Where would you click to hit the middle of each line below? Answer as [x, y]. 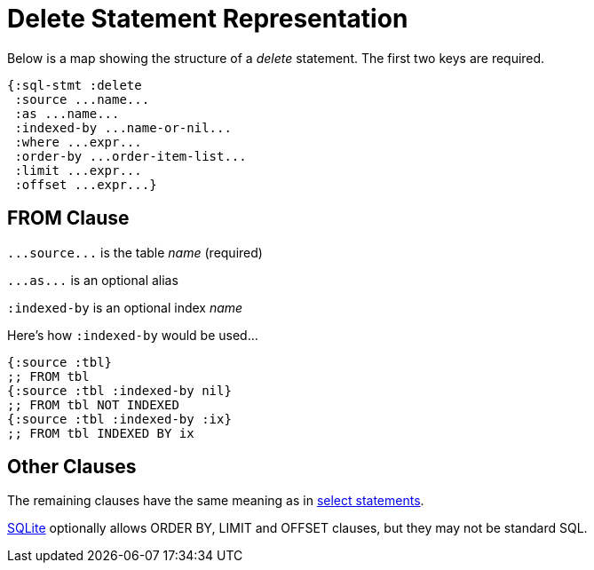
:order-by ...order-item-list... [131, 156]
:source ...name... [82, 99]
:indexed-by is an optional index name [125, 307]
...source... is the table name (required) [135, 252]
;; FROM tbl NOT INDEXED [93, 404]
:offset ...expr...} [86, 184]
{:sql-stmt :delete [75, 85]
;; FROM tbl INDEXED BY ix [101, 433]
